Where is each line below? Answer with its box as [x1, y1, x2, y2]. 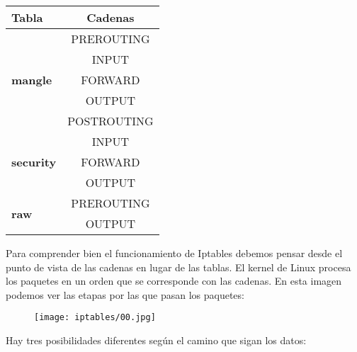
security [11, 154, 57, 170]
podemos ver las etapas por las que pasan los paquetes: [6, 287, 244, 302]
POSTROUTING [67, 113, 154, 129]
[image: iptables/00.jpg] [34, 312, 156, 323]
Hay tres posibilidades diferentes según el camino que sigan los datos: [6, 333, 307, 348]
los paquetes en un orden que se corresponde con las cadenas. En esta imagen [6, 273, 342, 288]
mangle [11, 72, 52, 88]
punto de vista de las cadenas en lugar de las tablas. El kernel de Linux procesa [6, 259, 351, 274]
